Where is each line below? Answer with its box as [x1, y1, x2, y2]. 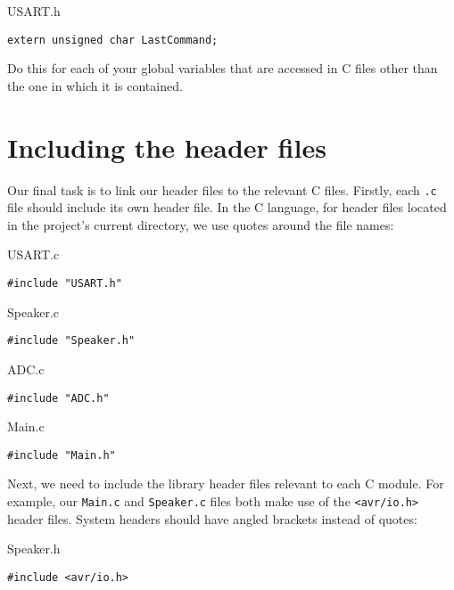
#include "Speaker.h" [7, 334, 136, 348]
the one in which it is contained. [7, 76, 183, 94]
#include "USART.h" [7, 277, 122, 290]
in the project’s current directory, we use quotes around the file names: [7, 215, 394, 234]
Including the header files [7, 128, 326, 165]
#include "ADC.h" [7, 391, 110, 405]
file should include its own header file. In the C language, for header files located [7, 198, 447, 217]
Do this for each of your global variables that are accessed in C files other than [7, 59, 438, 78]
